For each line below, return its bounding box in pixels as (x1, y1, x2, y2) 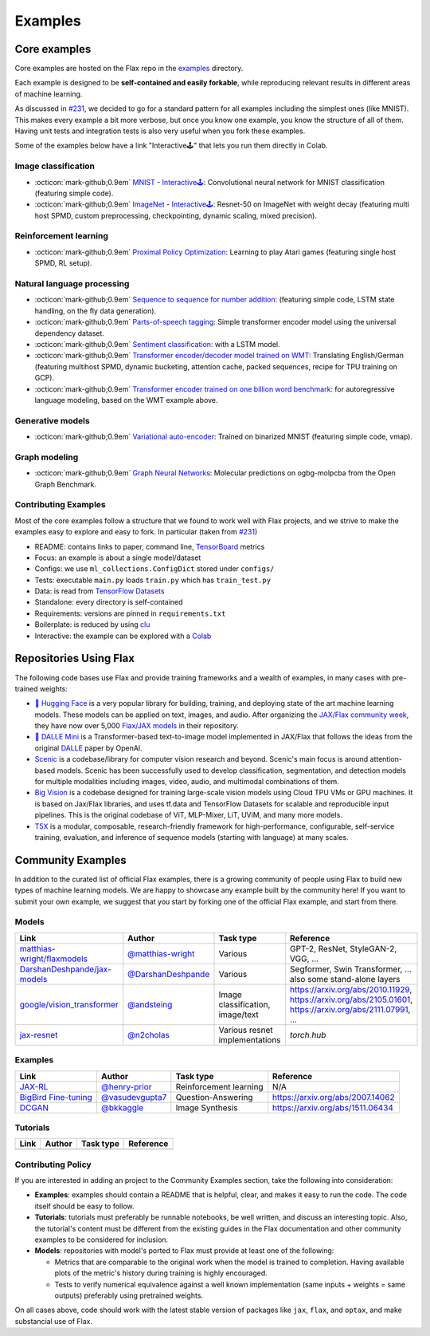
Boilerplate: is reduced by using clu (34, 620, 150, 629)
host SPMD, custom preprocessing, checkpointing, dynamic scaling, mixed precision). (34, 211, 318, 220)
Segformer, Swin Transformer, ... (289, 964, 412, 975)
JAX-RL (19, 1081, 49, 1092)
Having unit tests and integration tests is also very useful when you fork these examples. (14, 126, 306, 136)
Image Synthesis (175, 1102, 238, 1113)
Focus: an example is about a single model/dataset (34, 553, 201, 562)
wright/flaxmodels (19, 953, 88, 964)
